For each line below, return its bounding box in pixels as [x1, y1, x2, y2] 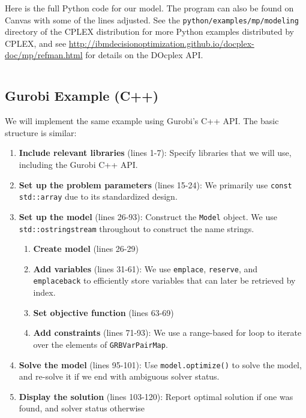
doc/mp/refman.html [5, 49, 83, 61]
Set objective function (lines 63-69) [33, 306, 174, 318]
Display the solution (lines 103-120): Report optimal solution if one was [19, 390, 293, 402]
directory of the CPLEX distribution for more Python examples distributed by [5, 25, 294, 38]
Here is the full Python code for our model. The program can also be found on [5, 2, 294, 14]
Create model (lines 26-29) [33, 242, 139, 255]
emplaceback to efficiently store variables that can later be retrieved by [33, 274, 296, 287]
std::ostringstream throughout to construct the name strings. [19, 222, 254, 234]
